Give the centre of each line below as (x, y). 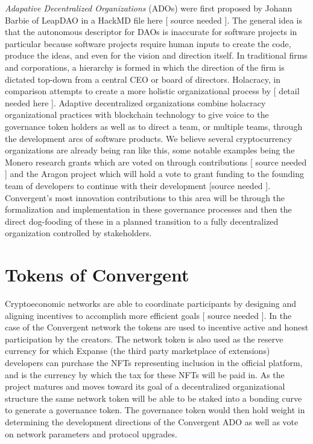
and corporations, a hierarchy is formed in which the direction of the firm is (145, 67)
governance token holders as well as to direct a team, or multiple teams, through (154, 126)
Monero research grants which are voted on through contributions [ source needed (156, 162)
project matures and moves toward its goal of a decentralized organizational (145, 386)
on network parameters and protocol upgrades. (91, 433)
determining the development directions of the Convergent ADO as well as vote (152, 421)
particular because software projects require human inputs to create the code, (148, 43)
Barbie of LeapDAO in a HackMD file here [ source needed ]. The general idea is (153, 20)
